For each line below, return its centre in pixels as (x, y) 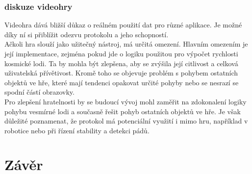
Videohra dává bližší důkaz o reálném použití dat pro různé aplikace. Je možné (123, 25)
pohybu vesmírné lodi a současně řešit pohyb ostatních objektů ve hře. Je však (123, 111)
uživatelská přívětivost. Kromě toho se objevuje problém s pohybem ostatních (121, 73)
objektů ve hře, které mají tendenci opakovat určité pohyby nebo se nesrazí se (122, 82)
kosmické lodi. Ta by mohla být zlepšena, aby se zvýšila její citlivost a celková (121, 63)
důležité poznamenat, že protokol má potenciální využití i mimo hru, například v (126, 121)
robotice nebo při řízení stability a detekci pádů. (77, 130)
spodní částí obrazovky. (39, 92)
